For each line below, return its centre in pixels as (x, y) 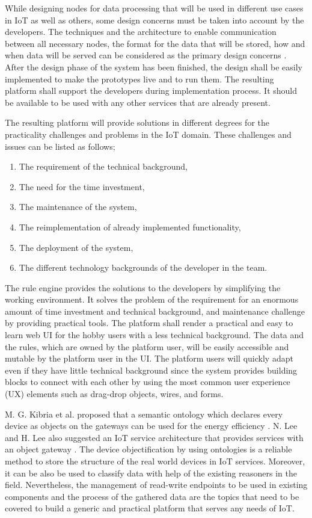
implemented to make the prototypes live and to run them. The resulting (139, 79)
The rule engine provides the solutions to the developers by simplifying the (143, 287)
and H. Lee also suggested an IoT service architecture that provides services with (154, 437)
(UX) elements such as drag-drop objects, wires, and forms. (114, 394)
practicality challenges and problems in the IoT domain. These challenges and (148, 134)
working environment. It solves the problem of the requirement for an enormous (152, 299)
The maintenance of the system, (78, 207)
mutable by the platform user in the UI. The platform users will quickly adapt (149, 358)
